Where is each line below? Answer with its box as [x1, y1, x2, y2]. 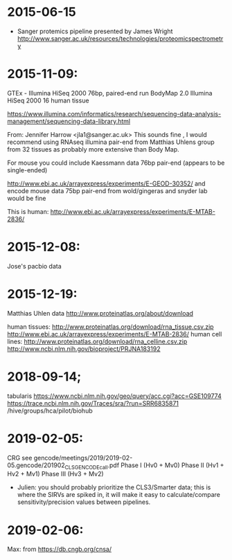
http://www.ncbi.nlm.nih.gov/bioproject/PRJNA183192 [7, 344, 161, 353]
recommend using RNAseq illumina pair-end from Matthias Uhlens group [7, 138, 215, 146]
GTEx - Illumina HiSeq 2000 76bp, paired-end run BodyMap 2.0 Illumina [7, 89, 213, 97]
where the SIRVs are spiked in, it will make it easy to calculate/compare [17, 491, 220, 499]
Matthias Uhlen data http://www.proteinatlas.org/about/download [7, 309, 194, 317]
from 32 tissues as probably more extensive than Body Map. [7, 145, 180, 153]
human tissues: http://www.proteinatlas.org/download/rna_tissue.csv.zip [7, 323, 214, 331]
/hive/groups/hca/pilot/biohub [7, 406, 93, 415]
